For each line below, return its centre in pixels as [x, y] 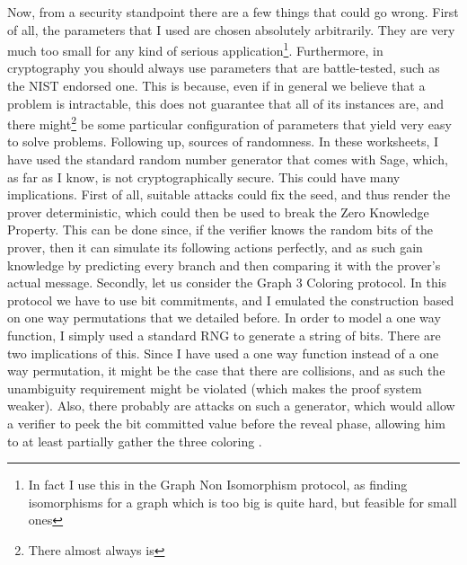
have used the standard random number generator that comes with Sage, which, [228, 159]
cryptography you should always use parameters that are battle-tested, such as [224, 68]
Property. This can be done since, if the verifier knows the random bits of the [220, 230]
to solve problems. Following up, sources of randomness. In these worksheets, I [223, 141]
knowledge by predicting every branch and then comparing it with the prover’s [224, 265]
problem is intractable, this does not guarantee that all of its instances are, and [225, 103]
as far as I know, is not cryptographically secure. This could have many [204, 177]
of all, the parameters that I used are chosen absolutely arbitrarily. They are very [231, 29]
